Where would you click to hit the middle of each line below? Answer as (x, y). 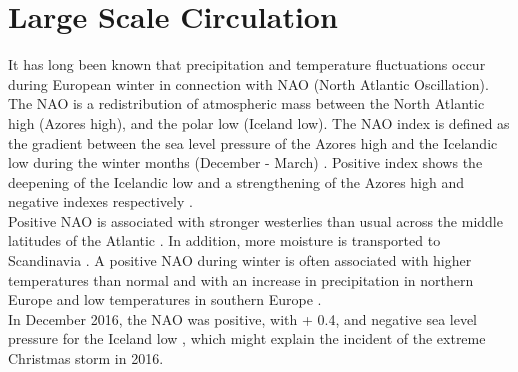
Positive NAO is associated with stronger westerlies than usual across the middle (255, 220)
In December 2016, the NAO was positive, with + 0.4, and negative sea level (243, 318)
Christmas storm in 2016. (86, 358)
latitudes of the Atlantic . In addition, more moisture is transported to (224, 240)
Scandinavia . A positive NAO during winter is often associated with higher (240, 260)
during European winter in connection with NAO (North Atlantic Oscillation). (248, 83)
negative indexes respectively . (100, 201)
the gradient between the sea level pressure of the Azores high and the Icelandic (253, 142)
